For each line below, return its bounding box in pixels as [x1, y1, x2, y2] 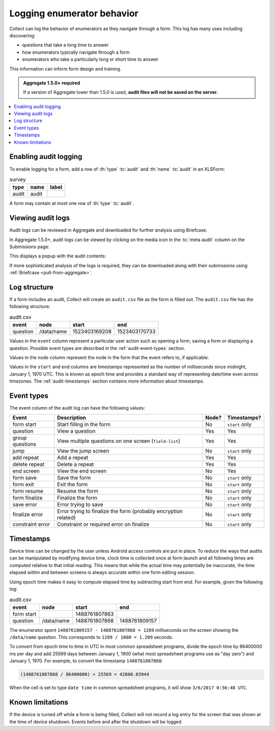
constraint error [12, 521, 50, 528]
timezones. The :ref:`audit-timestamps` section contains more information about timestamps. [9, 378, 205, 384]
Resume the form [57, 488, 99, 495]
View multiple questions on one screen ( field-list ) [57, 437, 180, 444]
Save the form [57, 474, 91, 481]
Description [57, 414, 86, 421]
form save [12, 474, 37, 481]
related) [57, 514, 76, 521]
